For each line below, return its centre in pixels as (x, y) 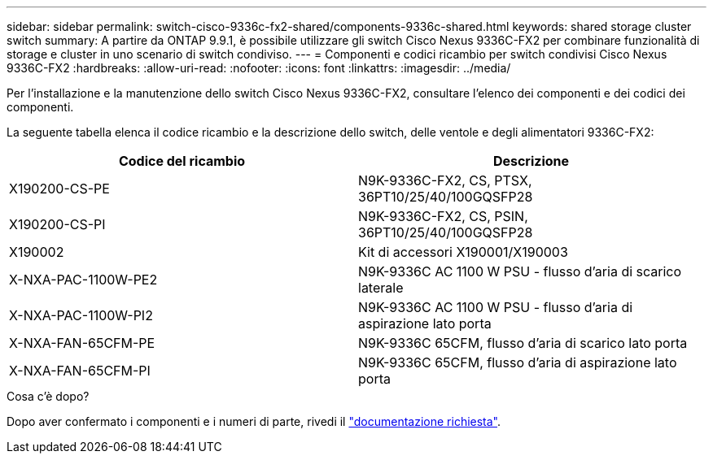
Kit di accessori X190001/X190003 (463, 252)
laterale (381, 288)
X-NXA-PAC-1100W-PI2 (81, 315)
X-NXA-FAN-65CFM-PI (80, 371)
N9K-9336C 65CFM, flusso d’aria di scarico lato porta (523, 343)
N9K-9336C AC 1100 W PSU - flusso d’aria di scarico (520, 271)
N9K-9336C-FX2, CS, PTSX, (445, 180)
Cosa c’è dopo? (48, 396)
